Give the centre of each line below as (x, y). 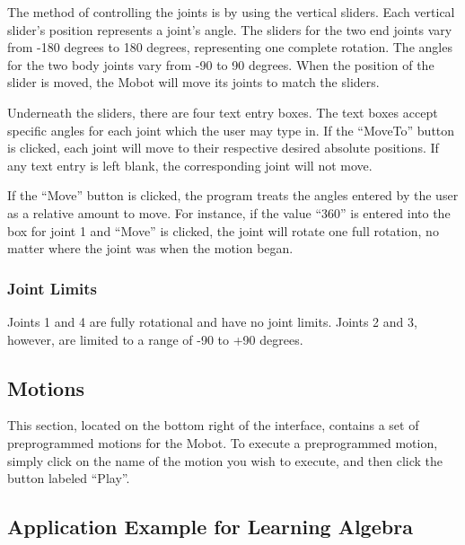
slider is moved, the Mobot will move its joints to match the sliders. (193, 82)
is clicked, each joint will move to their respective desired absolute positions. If (223, 148)
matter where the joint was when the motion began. (150, 248)
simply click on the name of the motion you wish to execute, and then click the (225, 460)
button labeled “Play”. (69, 478)
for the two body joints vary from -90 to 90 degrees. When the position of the (221, 64)
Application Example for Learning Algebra (210, 527)
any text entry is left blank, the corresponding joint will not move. (190, 165)
